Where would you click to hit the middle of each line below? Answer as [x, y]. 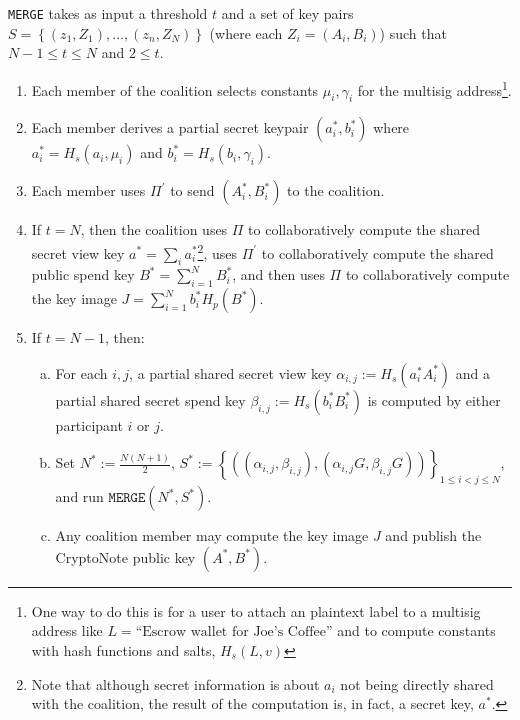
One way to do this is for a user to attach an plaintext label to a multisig [256, 610]
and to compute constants [416, 630]
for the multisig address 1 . [434, 88]
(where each [246, 32]
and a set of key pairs [287, 13]
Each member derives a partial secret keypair [170, 127]
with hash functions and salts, [123, 649]
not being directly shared [417, 683]
